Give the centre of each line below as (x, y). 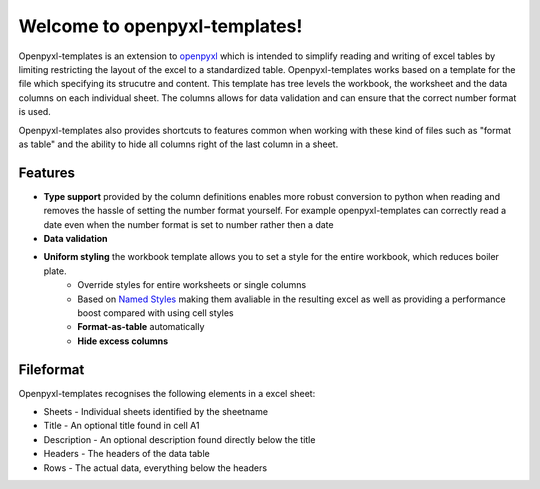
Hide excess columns (123, 341)
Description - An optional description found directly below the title (179, 439)
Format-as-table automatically (141, 327)
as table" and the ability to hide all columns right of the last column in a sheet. (178, 144)
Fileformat (51, 369)
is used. (35, 112)
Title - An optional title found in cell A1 (121, 426)
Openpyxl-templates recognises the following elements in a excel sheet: (167, 393)
